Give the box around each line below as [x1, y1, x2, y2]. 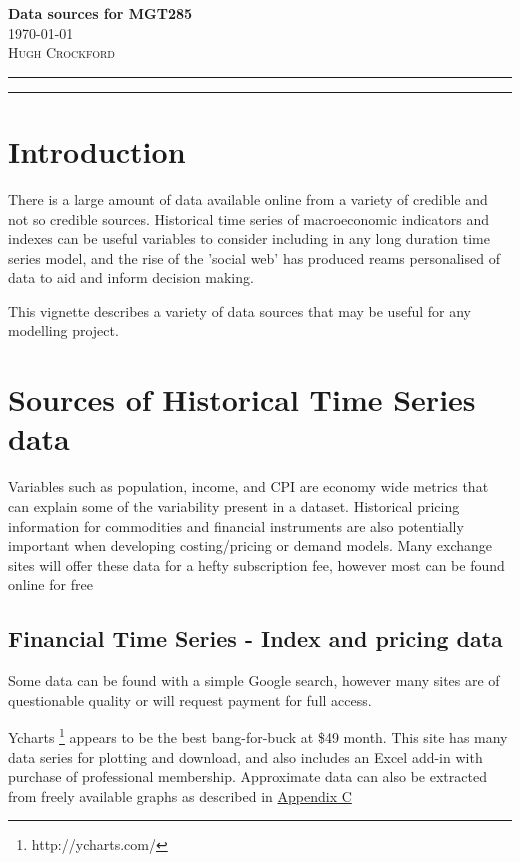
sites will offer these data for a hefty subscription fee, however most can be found [8, 554, 505, 575]
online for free [8, 574, 93, 595]
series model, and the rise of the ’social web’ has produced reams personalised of [8, 247, 500, 268]
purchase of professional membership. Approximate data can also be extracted [8, 766, 487, 787]
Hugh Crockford [8, 42, 116, 63]
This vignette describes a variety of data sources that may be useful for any [8, 300, 471, 321]
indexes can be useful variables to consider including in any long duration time [8, 228, 490, 249]
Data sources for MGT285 [8, 3, 193, 23]
